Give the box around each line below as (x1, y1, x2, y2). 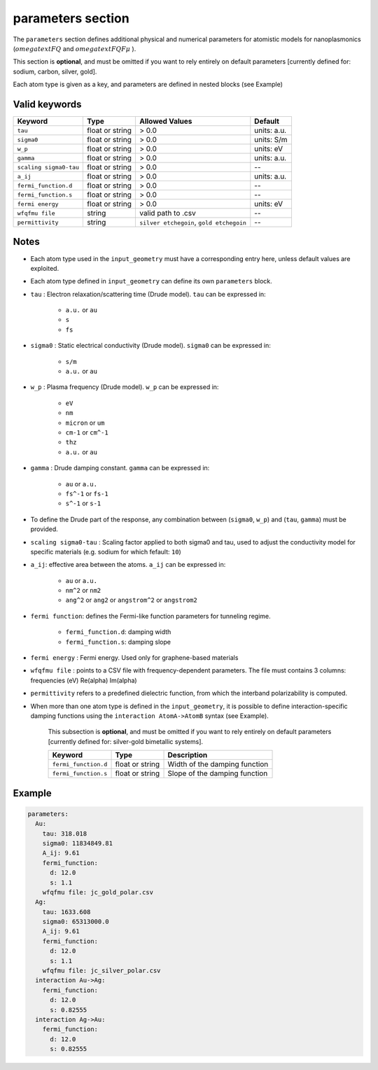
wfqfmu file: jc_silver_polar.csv (42, 966, 161, 975)
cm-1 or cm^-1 (65, 428, 108, 437)
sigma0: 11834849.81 (42, 839, 113, 847)
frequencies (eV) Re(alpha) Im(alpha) (30, 676, 137, 684)
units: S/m (254, 135, 288, 145)
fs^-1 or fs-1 (65, 489, 108, 498)
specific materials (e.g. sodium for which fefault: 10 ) (30, 547, 181, 556)
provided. (30, 525, 59, 533)
